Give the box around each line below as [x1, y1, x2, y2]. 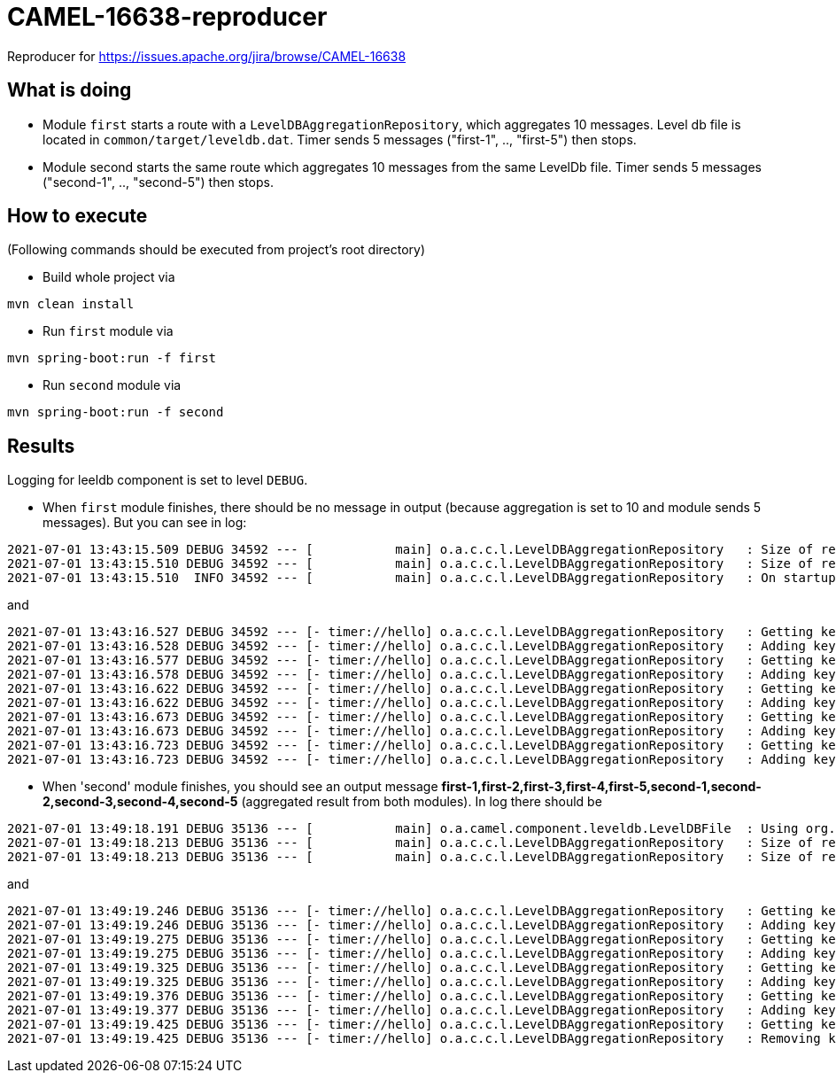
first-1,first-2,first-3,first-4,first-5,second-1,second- [441, 779, 762, 795]
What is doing [7, 79, 132, 102]
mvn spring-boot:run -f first [7, 351, 217, 366]
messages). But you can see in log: [43, 515, 247, 531]
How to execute [7, 205, 148, 228]
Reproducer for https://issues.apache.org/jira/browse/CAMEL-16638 [7, 48, 406, 64]
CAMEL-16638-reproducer [7, 2, 328, 32]
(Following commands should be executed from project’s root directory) [7, 242, 426, 258]
